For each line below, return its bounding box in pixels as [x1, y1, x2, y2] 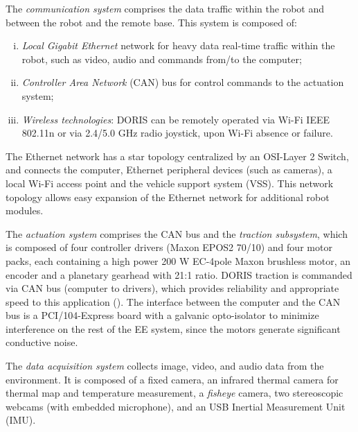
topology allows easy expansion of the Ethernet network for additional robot [6, 189, 330, 204]
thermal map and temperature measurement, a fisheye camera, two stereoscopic [6, 386, 343, 400]
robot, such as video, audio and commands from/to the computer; [21, 51, 302, 66]
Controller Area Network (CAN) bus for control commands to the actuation [21, 75, 344, 89]
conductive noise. [6, 335, 78, 349]
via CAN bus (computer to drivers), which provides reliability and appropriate [6, 281, 339, 295]
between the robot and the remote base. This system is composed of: [6, 15, 297, 29]
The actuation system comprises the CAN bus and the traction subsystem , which [6, 226, 348, 241]
